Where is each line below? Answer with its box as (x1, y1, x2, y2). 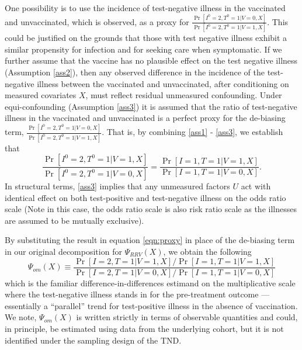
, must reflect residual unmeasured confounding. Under (85, 89, 282, 101)
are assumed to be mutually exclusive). (5, 214, 144, 226)
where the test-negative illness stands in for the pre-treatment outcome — (5, 288, 270, 300)
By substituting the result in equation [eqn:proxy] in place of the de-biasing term (5, 234, 295, 246)
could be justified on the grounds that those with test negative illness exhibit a (5, 32, 287, 44)
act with (241, 180, 271, 192)
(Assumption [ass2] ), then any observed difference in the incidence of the (5, 66, 265, 78)
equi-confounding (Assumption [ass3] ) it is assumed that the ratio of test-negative (5, 100, 297, 112)
